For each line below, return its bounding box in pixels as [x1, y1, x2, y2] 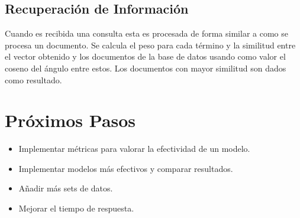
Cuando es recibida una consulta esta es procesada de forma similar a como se [5, 27, 288, 40]
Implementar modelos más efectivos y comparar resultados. [18, 162, 233, 174]
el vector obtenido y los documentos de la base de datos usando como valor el [5, 50, 286, 63]
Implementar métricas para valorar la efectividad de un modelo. [18, 142, 250, 155]
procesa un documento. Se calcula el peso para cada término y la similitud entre [5, 38, 296, 51]
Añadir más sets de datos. [18, 182, 113, 194]
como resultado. [5, 73, 62, 86]
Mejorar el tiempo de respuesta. [18, 202, 134, 214]
